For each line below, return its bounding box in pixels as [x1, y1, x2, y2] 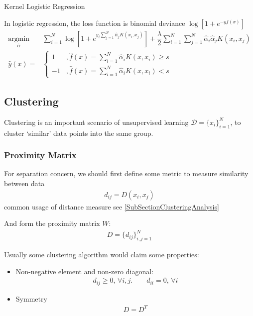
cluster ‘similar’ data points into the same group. [4, 127, 153, 138]
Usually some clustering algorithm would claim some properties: [4, 249, 199, 260]
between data [4, 178, 45, 188]
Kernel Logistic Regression [4, 1, 85, 11]
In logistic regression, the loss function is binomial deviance [4, 17, 185, 28]
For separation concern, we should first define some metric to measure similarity [4, 168, 249, 179]
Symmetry [15, 293, 47, 304]
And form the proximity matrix [4, 218, 100, 228]
